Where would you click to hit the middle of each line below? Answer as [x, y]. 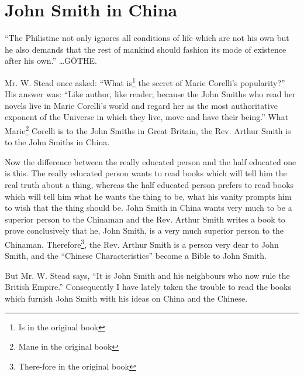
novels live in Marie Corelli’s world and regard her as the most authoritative [141, 105]
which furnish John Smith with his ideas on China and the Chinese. [126, 298]
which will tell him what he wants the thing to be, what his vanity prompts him [148, 196]
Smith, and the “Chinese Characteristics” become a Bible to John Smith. [136, 256]
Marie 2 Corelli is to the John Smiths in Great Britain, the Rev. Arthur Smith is [148, 129]
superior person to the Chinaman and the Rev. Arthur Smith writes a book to [145, 219]
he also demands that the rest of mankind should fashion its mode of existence [146, 49]
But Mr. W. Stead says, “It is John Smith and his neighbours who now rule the [147, 275]
